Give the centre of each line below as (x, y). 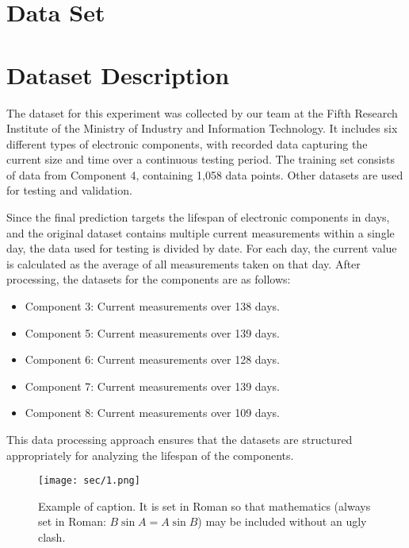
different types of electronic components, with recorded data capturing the (187, 143)
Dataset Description (118, 74)
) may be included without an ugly (282, 521)
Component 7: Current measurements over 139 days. (152, 386)
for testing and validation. (69, 190)
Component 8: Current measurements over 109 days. (152, 413)
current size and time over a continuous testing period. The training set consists (201, 159)
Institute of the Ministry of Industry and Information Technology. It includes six (202, 128)
